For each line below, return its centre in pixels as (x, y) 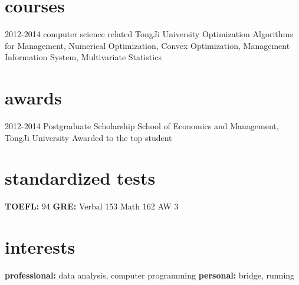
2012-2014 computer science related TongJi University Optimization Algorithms (149, 34)
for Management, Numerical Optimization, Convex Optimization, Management (147, 45)
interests (40, 247)
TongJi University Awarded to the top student (88, 137)
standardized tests (80, 178)
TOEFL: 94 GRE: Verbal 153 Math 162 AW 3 (92, 206)
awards (33, 98)
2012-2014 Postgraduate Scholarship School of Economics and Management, (142, 126)
